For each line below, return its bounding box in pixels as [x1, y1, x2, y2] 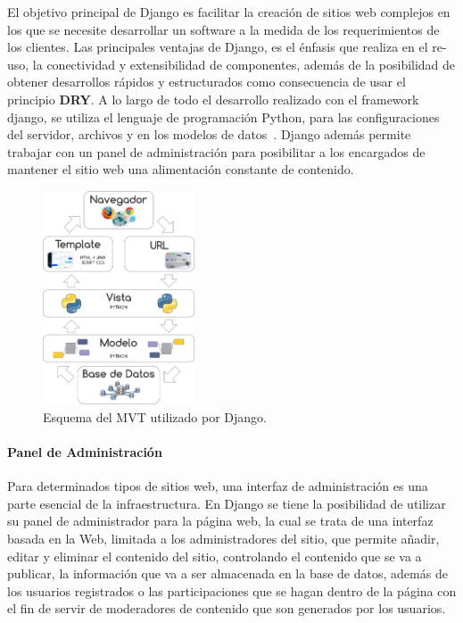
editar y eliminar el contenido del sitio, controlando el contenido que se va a [7, 546, 422, 565]
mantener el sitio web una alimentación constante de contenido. [7, 160, 354, 179]
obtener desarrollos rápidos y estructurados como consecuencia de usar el [7, 72, 406, 91]
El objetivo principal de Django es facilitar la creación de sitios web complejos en [7, 3, 451, 21]
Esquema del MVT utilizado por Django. [43, 407, 267, 426]
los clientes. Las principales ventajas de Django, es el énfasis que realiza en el [7, 37, 428, 56]
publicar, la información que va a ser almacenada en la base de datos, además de [7, 564, 448, 583]
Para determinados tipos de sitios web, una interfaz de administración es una [7, 477, 428, 495]
